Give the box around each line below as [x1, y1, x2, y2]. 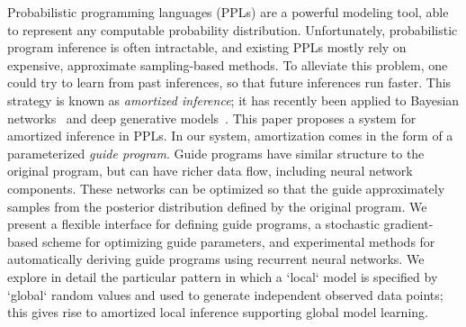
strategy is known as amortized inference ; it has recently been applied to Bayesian [7, 90, 460, 109]
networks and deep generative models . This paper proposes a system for [7, 108, 417, 127]
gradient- [383, 214, 434, 233]
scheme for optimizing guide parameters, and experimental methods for [41, 232, 435, 250]
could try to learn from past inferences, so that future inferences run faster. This [7, 73, 452, 92]
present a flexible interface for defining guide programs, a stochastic [7, 214, 380, 233]
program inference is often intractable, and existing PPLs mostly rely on [7, 38, 407, 57]
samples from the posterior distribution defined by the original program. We [7, 196, 427, 215]
